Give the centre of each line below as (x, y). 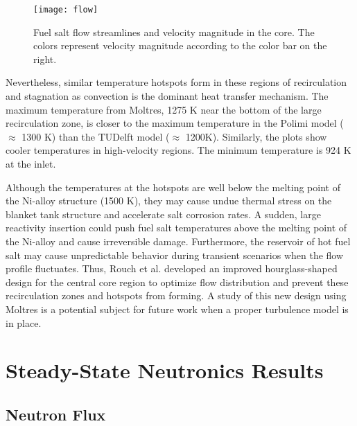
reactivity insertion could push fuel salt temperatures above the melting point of (176, 228)
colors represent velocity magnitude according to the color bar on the (180, 45)
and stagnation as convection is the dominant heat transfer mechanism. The (167, 96)
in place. (24, 322)
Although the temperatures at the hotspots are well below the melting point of (173, 187)
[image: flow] (66, 10)
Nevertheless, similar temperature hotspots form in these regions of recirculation (176, 82)
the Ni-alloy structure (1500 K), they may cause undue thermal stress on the (169, 201)
